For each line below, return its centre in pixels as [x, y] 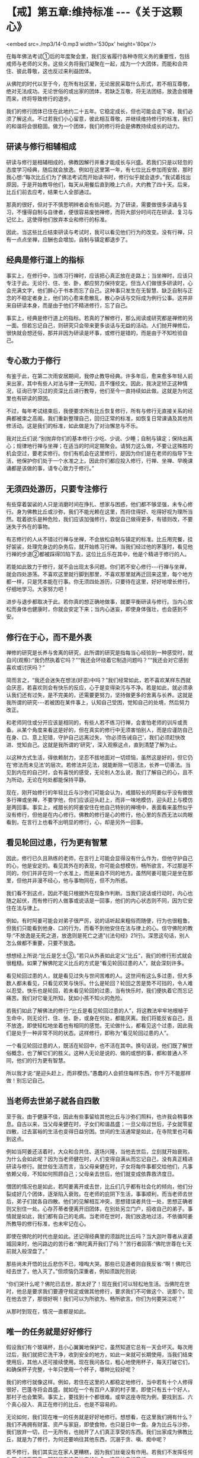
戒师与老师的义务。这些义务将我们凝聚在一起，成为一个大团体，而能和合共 [97, 64]
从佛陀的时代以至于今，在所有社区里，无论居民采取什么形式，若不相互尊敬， [99, 83]
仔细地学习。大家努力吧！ [37, 589]
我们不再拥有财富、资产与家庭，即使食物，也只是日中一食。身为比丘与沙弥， [99, 1425]
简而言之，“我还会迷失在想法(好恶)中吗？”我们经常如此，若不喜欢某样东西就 [99, 680]
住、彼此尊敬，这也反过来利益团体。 [50, 71]
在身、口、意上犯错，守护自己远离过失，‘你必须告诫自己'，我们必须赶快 [93, 737]
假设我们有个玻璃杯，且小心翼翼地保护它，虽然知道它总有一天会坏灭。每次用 [99, 1347]
